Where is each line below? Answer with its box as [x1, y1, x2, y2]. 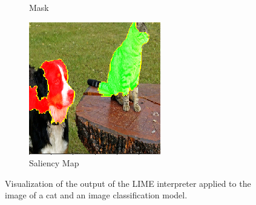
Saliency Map [29, 157, 79, 169]
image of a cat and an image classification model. [5, 189, 188, 201]
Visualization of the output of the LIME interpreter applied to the [5, 177, 251, 189]
